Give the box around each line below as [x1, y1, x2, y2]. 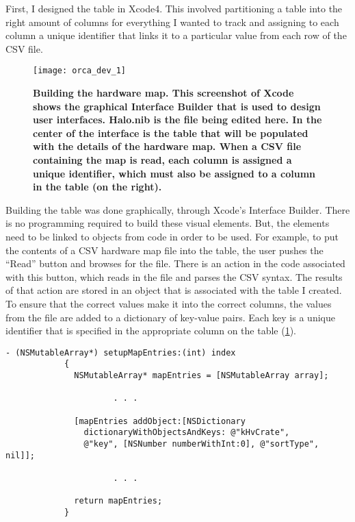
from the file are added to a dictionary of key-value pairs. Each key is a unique [5, 310, 335, 324]
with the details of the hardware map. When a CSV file [33, 139, 302, 153]
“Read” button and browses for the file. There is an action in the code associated [5, 256, 345, 271]
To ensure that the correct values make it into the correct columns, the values [5, 296, 332, 310]
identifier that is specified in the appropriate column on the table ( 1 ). [5, 323, 296, 338]
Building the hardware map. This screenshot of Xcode [33, 86, 294, 100]
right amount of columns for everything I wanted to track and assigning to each [5, 14, 339, 29]
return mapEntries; [74, 496, 163, 506]
